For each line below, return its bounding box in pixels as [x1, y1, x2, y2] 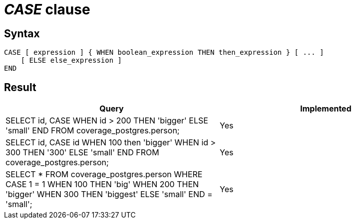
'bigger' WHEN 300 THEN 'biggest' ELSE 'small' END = [5, 189, 213, 200]
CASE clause [4, 1, 90, 18]
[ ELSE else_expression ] [20, 56, 122, 65]
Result [4, 81, 36, 94]
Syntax [4, 27, 40, 40]
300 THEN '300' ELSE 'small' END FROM [5, 147, 159, 158]
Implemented [300, 104, 352, 114]
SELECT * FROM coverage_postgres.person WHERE [5, 169, 203, 180]
